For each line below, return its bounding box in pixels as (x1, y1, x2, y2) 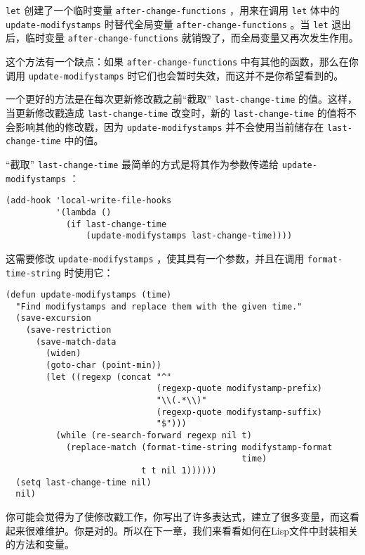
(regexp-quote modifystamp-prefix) (156, 383, 323, 394)
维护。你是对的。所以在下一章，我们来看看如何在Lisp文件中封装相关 (44, 523, 358, 537)
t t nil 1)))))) (141, 466, 217, 476)
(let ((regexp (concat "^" (46, 371, 172, 382)
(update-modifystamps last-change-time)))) (86, 231, 293, 241)
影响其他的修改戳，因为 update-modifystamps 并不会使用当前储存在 (15, 119, 324, 134)
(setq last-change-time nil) (15, 477, 152, 487)
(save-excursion (15, 313, 91, 324)
